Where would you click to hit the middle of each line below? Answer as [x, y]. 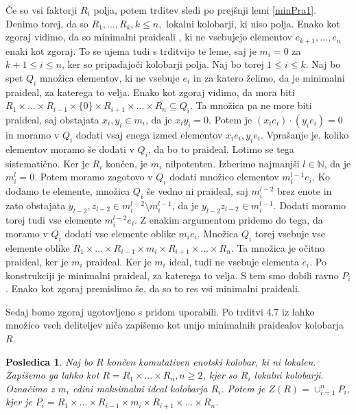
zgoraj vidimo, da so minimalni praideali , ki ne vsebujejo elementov [149, 37]
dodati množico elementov [224, 177]
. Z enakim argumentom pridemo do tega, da [229, 219]
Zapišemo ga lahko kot [52, 375]
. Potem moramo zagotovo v [94, 177]
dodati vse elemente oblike [120, 233]
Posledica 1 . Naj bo [49, 361]
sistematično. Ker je [47, 163]
